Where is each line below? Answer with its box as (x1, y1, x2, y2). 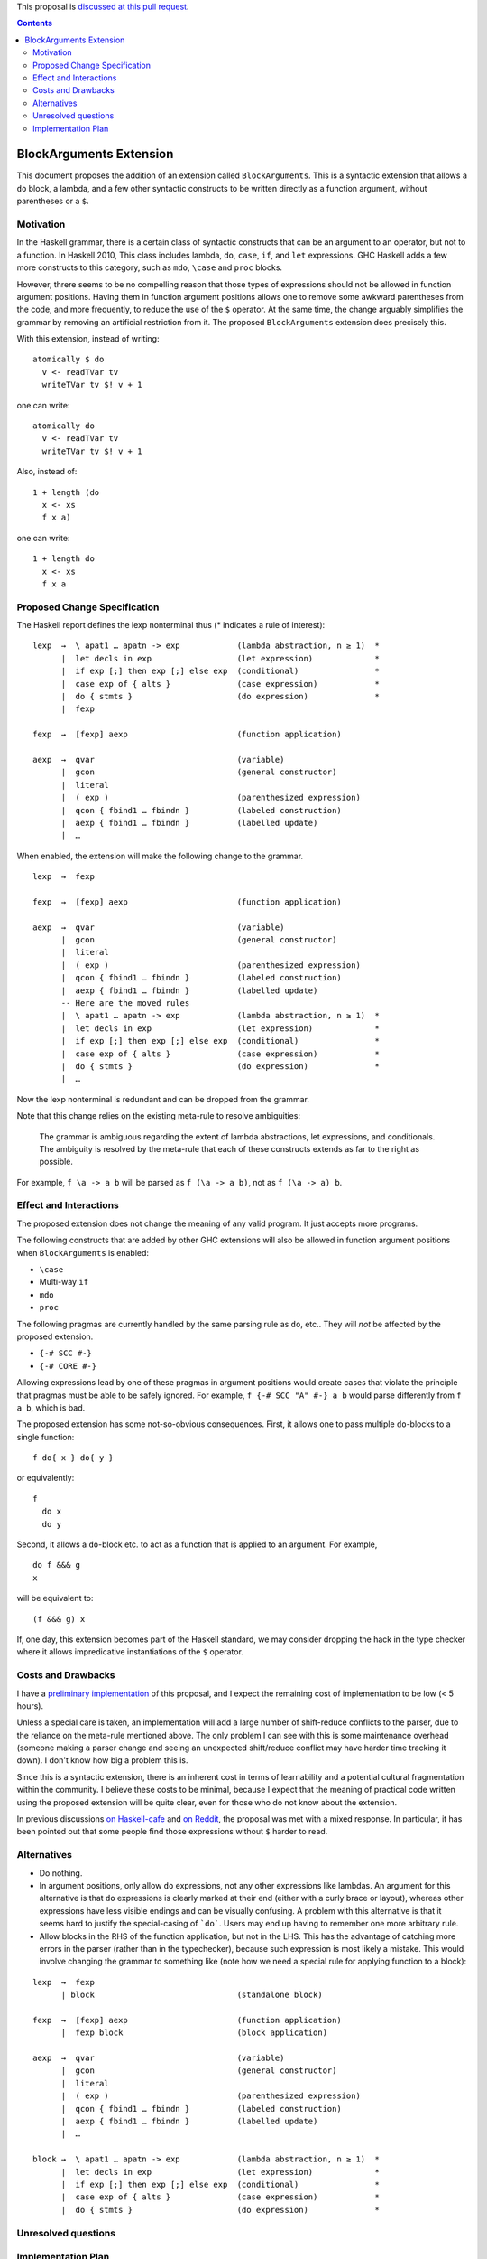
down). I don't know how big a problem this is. (16, 1755, 188, 1766)
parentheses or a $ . (16, 195, 89, 207)
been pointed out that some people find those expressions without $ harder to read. (16, 1826, 328, 1837)
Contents (16, 18, 53, 29)
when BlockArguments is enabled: (16, 1247, 149, 1258)
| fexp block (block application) (60, 2028, 328, 2038)
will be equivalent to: (16, 1593, 94, 1604)
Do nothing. (39, 1867, 83, 1879)
